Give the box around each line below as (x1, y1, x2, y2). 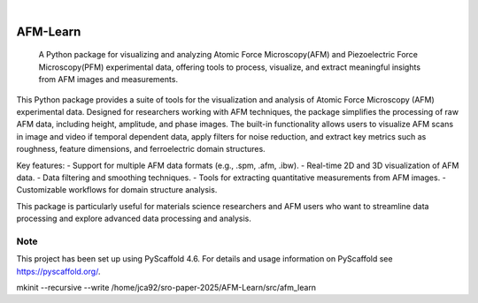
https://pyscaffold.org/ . (16, 266, 101, 276)
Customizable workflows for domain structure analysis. (16, 185, 218, 195)
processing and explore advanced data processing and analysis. (16, 213, 252, 224)
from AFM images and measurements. (38, 74, 179, 85)
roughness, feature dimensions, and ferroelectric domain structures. (16, 144, 266, 155)
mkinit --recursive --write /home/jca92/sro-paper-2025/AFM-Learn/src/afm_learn (16, 283, 317, 293)
